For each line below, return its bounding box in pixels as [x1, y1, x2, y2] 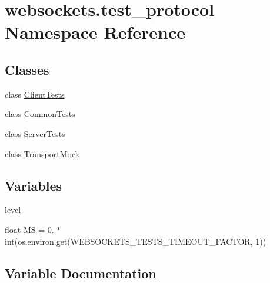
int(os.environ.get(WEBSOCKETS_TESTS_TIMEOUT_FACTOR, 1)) [5, 235, 266, 247]
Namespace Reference [5, 20, 185, 44]
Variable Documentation [5, 264, 156, 282]
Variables [5, 176, 62, 194]
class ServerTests [5, 127, 65, 139]
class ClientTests [5, 88, 65, 100]
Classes [5, 60, 49, 78]
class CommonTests [5, 108, 75, 120]
